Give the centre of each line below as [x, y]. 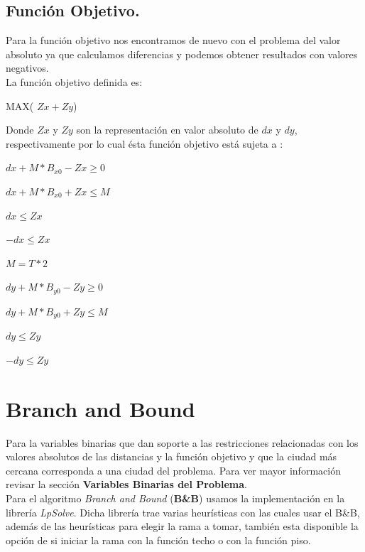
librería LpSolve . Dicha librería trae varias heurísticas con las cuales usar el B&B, [183, 512]
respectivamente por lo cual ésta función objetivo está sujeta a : [145, 143]
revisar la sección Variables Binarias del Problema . [126, 484]
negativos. [27, 68]
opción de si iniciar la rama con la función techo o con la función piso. [158, 540]
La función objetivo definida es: [74, 81]
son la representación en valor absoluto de [167, 130]
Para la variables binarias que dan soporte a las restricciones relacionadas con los [182, 442]
